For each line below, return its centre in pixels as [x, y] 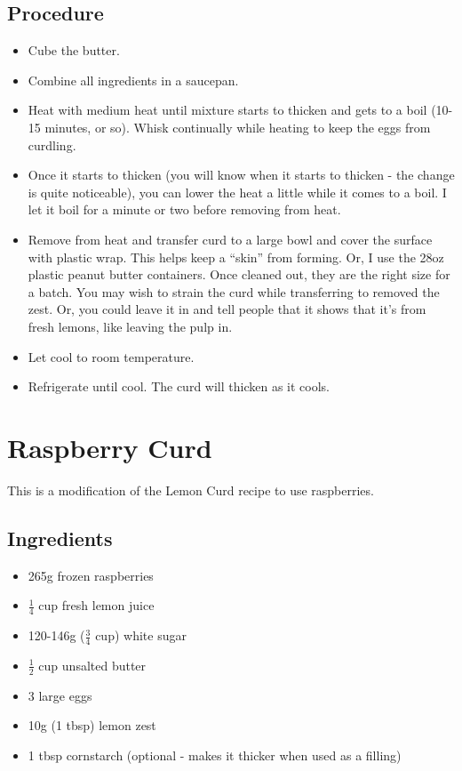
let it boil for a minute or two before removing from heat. [184, 209]
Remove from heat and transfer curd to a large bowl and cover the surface [230, 239]
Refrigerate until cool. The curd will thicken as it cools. [179, 386]
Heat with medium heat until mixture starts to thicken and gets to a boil [227, 110]
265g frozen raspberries [91, 575]
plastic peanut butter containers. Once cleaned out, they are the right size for [239, 274]
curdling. [52, 145]
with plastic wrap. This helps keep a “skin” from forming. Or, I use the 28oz [236, 257]
